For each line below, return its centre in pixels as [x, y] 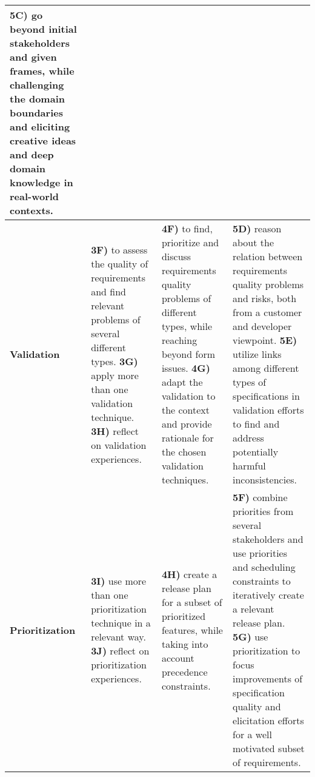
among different [266, 368]
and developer [262, 326]
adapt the [182, 382]
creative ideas [43, 140]
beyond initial [43, 29]
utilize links [257, 354]
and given [33, 57]
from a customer [267, 312]
